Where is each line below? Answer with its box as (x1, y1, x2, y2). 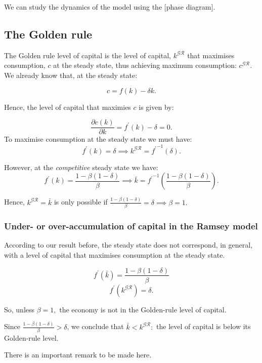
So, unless (4, 304, 35, 314)
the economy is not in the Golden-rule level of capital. (59, 304, 227, 314)
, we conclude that (67, 321, 124, 332)
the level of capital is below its (156, 321, 251, 332)
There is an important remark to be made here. (4, 349, 152, 360)
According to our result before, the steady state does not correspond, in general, (4, 239, 253, 250)
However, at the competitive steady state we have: (4, 162, 158, 172)
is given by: (139, 101, 174, 112)
